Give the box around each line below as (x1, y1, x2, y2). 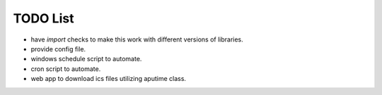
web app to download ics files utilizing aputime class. (30, 75, 187, 83)
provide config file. (30, 44, 86, 53)
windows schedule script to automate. (30, 55, 142, 63)
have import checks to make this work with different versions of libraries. (30, 35, 243, 44)
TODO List (13, 11, 74, 26)
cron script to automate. (30, 64, 101, 73)
